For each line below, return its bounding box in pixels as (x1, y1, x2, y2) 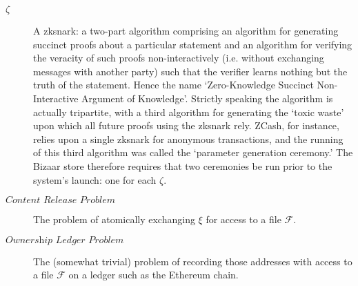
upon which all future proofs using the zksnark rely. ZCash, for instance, (33, 118, 339, 133)
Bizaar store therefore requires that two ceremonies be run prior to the (33, 158, 332, 173)
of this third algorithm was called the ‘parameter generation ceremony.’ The (33, 145, 353, 160)
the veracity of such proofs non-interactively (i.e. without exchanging (33, 50, 324, 65)
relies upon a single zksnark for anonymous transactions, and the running (33, 131, 344, 146)
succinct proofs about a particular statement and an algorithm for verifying (33, 37, 352, 51)
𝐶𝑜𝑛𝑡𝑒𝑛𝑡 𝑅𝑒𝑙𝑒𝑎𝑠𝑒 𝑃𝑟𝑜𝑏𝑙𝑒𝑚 (6, 196, 115, 206)
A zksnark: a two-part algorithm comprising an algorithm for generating (33, 23, 339, 37)
